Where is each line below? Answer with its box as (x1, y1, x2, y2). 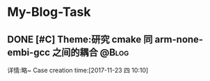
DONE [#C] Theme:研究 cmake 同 (7, 33, 153, 45)
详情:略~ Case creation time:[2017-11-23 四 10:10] (7, 66, 149, 74)
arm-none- (154, 33, 204, 45)
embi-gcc (7, 46, 51, 58)
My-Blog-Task (7, 4, 91, 20)
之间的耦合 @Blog (51, 46, 129, 58)
